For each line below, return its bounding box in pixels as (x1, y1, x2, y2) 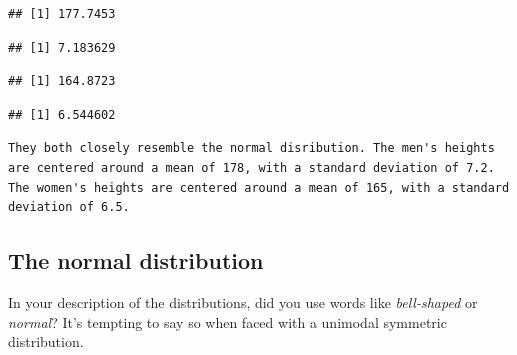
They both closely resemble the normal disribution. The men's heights (8, 141, 495, 156)
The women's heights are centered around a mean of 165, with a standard (8, 180, 510, 195)
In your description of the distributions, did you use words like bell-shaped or (8, 291, 478, 312)
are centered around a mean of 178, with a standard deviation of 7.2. (8, 160, 495, 175)
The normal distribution (8, 245, 264, 276)
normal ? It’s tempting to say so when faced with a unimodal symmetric (8, 311, 447, 332)
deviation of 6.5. (8, 200, 130, 215)
